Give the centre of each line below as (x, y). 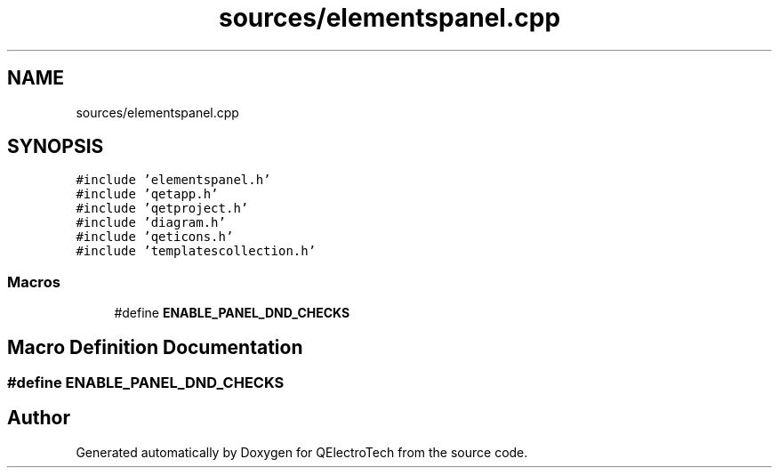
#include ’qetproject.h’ (162, 209)
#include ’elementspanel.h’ (173, 180)
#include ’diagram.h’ (151, 223)
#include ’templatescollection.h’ (196, 251)
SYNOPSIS (56, 147)
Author (39, 418)
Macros (34, 282)
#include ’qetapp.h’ (147, 194)
